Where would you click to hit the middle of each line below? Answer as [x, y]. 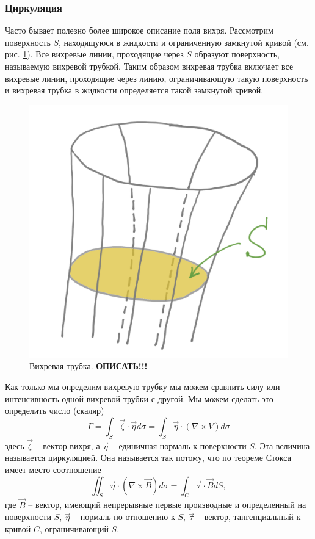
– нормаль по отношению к [124, 517]
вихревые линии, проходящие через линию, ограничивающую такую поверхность [157, 78]
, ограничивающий [74, 528]
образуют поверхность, [237, 54]
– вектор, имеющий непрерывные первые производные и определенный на [167, 505]
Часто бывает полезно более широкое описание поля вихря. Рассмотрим [139, 30]
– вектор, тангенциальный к [249, 517]
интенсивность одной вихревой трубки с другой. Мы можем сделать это [139, 398]
